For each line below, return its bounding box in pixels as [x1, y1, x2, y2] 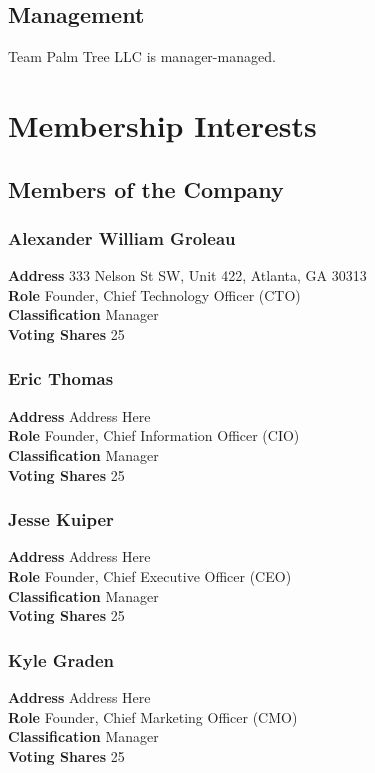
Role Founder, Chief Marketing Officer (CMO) [8, 706, 298, 727]
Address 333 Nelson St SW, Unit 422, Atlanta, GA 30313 [8, 265, 367, 286]
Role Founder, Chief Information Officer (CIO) [8, 425, 300, 446]
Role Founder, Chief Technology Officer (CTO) [8, 284, 301, 305]
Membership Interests [8, 104, 317, 145]
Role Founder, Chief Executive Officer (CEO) [8, 565, 292, 586]
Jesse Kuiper [8, 507, 114, 532]
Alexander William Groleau [8, 225, 236, 250]
